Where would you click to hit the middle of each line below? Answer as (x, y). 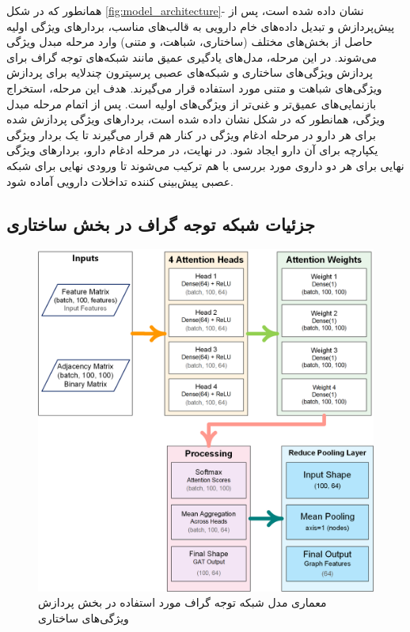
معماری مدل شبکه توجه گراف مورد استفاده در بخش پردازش (182, 602)
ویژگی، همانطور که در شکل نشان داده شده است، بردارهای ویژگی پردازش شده (196, 119)
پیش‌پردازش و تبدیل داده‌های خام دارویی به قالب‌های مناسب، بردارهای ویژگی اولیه (201, 26)
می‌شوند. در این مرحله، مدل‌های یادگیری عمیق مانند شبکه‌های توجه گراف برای (192, 57)
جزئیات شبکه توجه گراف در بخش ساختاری (161, 223)
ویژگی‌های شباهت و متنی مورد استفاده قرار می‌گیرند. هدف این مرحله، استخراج (194, 87)
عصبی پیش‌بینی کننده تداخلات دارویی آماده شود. (120, 181)
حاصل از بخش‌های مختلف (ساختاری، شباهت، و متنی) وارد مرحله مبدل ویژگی (190, 42)
